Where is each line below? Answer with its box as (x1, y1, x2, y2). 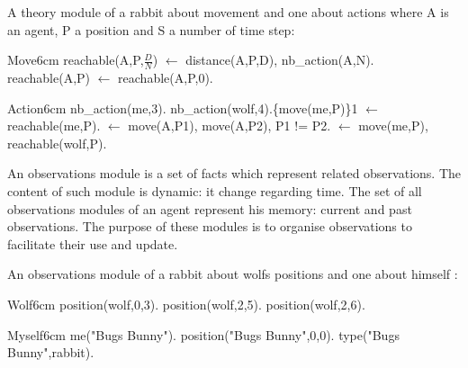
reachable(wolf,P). (7, 133, 107, 152)
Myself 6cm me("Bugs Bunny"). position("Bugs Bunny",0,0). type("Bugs (7, 325, 400, 344)
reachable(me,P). (7, 116, 101, 135)
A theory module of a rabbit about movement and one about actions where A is (7, 3, 449, 21)
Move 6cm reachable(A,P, (7, 50, 144, 69)
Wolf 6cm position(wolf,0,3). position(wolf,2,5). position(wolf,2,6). (7, 294, 365, 313)
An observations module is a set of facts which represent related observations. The (7, 164, 461, 183)
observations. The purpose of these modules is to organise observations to (7, 217, 412, 236)
